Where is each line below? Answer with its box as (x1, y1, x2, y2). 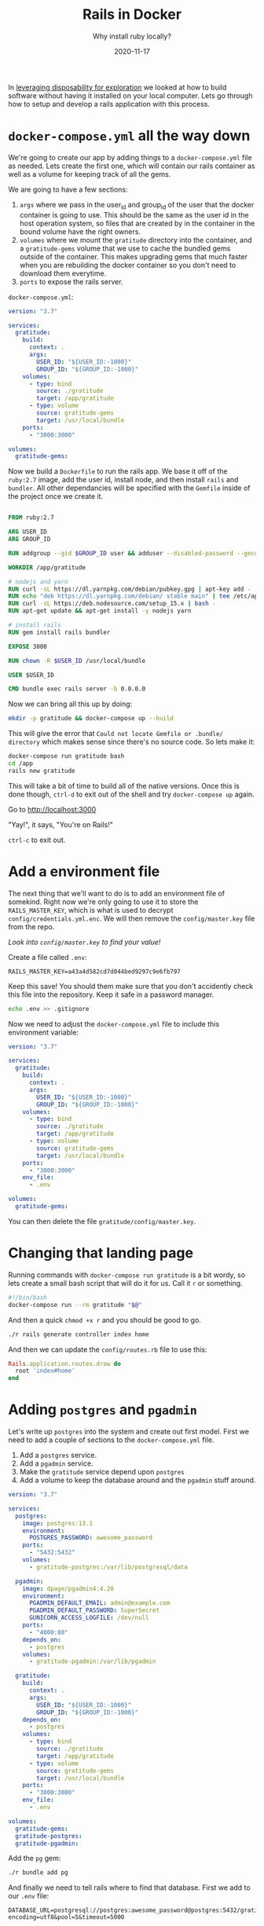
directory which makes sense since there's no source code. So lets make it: (8, 737, 255, 747)
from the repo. (8, 921, 55, 932)
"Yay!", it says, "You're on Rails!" (8, 819, 114, 829)
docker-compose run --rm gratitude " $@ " (8, 1301, 143, 1309)
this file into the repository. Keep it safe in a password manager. (8, 990, 214, 999)
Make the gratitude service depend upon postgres (19, 1467, 185, 1477)
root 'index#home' (15, 1367, 76, 1375)
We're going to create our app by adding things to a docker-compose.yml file (8, 152, 253, 162)
